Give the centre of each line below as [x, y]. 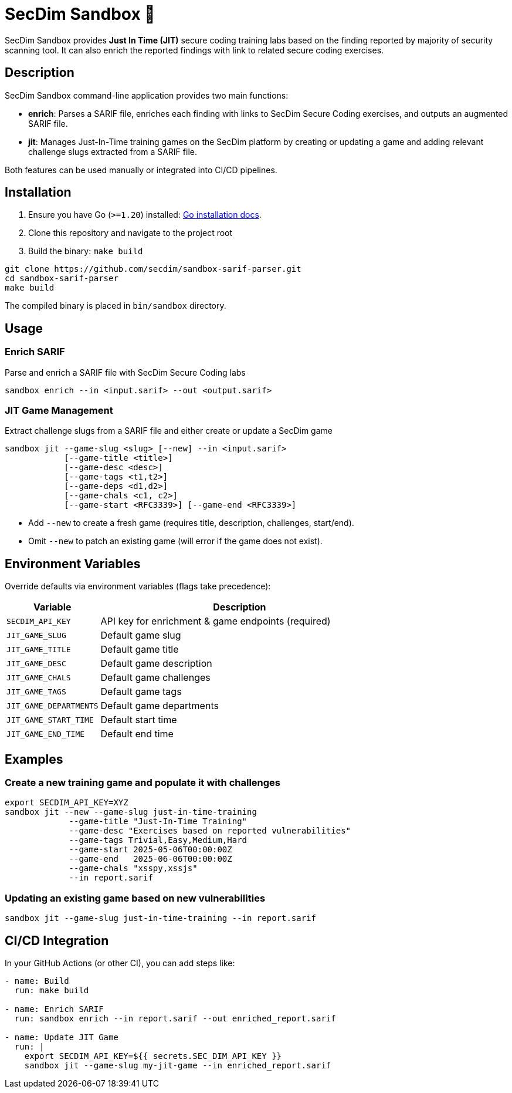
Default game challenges [155, 678]
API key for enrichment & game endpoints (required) [216, 621]
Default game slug [141, 635]
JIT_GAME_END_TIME [46, 734]
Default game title [140, 650]
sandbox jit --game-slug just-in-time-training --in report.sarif [161, 918]
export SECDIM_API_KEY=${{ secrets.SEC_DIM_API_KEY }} [153, 1056]
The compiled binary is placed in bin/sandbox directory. [116, 306]
